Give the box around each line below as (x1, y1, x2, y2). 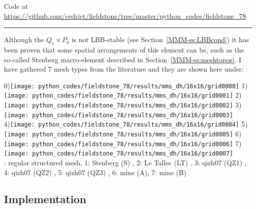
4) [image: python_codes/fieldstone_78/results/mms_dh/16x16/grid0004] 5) (4, 119, 248, 129)
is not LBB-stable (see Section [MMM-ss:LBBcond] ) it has (71, 34, 249, 45)
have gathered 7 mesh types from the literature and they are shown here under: (4, 64, 244, 74)
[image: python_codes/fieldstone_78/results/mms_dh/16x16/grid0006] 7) (4, 138, 242, 148)
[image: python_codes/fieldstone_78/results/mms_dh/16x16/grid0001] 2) (4, 90, 242, 100)
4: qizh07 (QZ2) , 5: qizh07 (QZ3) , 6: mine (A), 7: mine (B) (4, 167, 187, 177)
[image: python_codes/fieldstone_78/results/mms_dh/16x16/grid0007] (4, 150, 233, 157)
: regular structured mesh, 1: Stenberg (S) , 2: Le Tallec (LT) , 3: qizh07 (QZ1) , (4, 157, 247, 168)
